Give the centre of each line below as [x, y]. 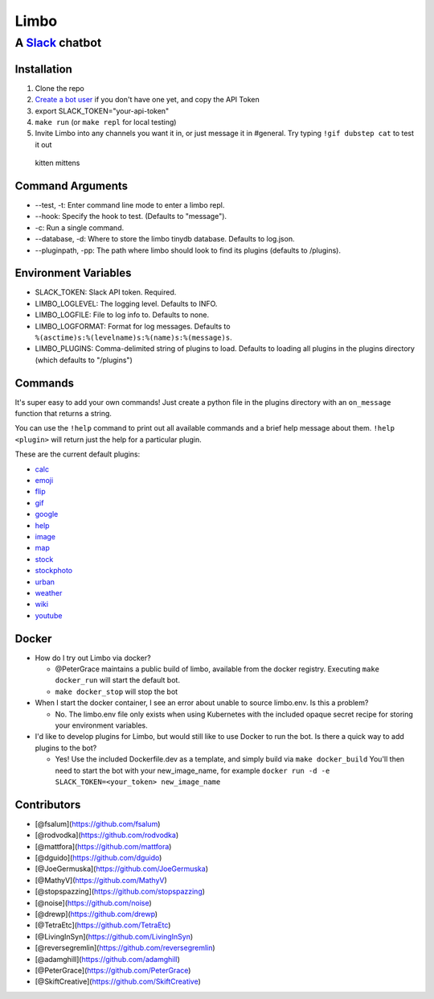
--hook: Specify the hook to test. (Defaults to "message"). [131, 217]
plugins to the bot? [66, 748]
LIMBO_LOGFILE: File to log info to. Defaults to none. [122, 315]
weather [49, 592]
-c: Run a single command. [80, 227]
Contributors [48, 805]
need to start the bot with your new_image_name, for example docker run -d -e [192, 770]
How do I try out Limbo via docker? [93, 658]
